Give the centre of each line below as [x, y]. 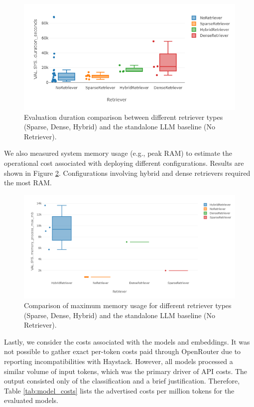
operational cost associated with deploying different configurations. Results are [124, 163]
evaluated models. [31, 400]
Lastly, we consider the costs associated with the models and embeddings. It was [127, 341]
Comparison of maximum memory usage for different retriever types [128, 305]
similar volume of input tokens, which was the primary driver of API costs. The [126, 371]
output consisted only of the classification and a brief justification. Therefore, [122, 381]
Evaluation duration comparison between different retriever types [124, 117]
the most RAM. [28, 183]
